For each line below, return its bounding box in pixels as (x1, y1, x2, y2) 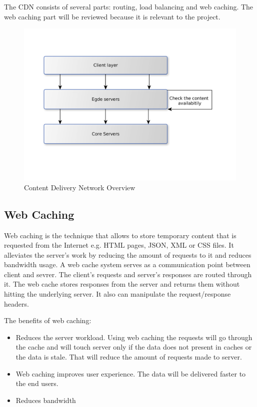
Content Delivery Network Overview (24, 182, 135, 192)
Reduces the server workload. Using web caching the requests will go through (15, 332, 252, 342)
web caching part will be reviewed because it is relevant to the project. (4, 11, 220, 21)
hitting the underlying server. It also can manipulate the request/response (4, 289, 231, 299)
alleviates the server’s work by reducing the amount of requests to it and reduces (4, 249, 251, 260)
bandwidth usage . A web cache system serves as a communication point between (4, 259, 250, 270)
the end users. (15, 378, 58, 389)
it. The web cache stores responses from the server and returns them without (4, 279, 240, 289)
